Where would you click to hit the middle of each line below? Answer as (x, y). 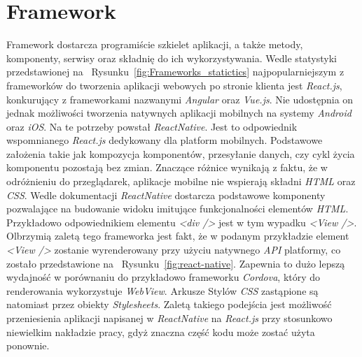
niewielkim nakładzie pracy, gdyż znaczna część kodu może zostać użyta (161, 331)
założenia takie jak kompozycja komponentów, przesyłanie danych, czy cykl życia (181, 153)
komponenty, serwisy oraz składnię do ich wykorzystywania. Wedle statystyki (172, 58)
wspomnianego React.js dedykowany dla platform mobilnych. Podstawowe (165, 140)
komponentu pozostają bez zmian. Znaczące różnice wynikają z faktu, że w (167, 167)
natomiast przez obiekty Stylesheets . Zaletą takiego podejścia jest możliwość (169, 304)
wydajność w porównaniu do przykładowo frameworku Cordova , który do (163, 277)
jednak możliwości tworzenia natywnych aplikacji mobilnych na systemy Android (179, 113)
